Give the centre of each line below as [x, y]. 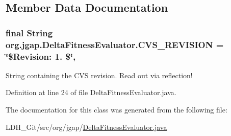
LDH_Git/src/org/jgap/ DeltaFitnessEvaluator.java [86, 127]
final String [29, 32]
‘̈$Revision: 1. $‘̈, [41, 56]
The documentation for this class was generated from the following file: [117, 110]
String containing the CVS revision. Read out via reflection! [99, 75]
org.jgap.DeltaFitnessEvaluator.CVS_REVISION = [115, 44]
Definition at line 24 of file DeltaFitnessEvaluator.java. [91, 92]
